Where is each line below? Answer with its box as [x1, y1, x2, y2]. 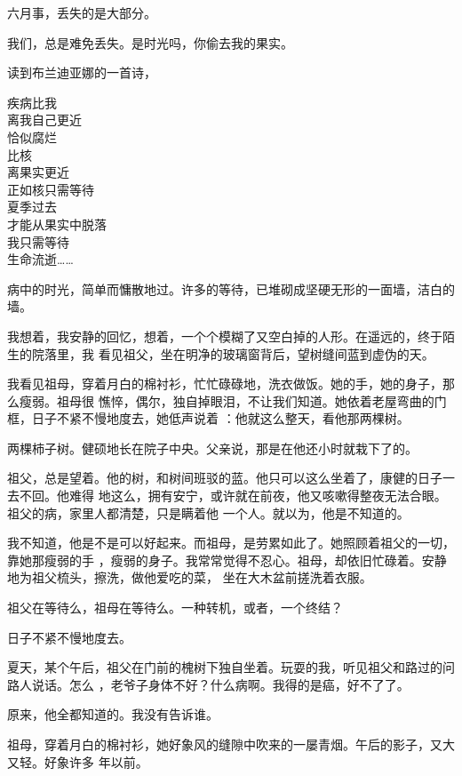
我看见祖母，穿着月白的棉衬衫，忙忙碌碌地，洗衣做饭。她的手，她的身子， [7, 374, 442, 393]
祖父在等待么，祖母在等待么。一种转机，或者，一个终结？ [7, 598, 343, 617]
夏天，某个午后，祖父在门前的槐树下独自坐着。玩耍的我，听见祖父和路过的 [7, 658, 442, 676]
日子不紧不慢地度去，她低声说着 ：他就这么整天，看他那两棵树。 [31, 409, 410, 428]
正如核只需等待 [7, 180, 94, 198]
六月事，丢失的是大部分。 [7, 4, 156, 21]
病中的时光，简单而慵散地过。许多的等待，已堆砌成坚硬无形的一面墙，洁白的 [7, 279, 455, 298]
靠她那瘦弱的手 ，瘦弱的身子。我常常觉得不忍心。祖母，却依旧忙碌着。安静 [7, 550, 447, 569]
